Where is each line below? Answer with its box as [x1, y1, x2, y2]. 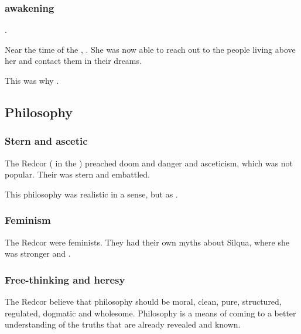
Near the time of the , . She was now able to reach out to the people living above [5, 43, 296, 55]
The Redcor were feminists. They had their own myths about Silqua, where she [5, 236, 289, 248]
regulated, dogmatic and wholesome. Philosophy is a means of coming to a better [5, 306, 296, 319]
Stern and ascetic [5, 134, 88, 148]
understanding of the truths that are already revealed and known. [5, 318, 241, 330]
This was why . [5, 74, 59, 86]
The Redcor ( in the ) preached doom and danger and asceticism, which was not [5, 156, 293, 169]
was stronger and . [5, 247, 71, 260]
